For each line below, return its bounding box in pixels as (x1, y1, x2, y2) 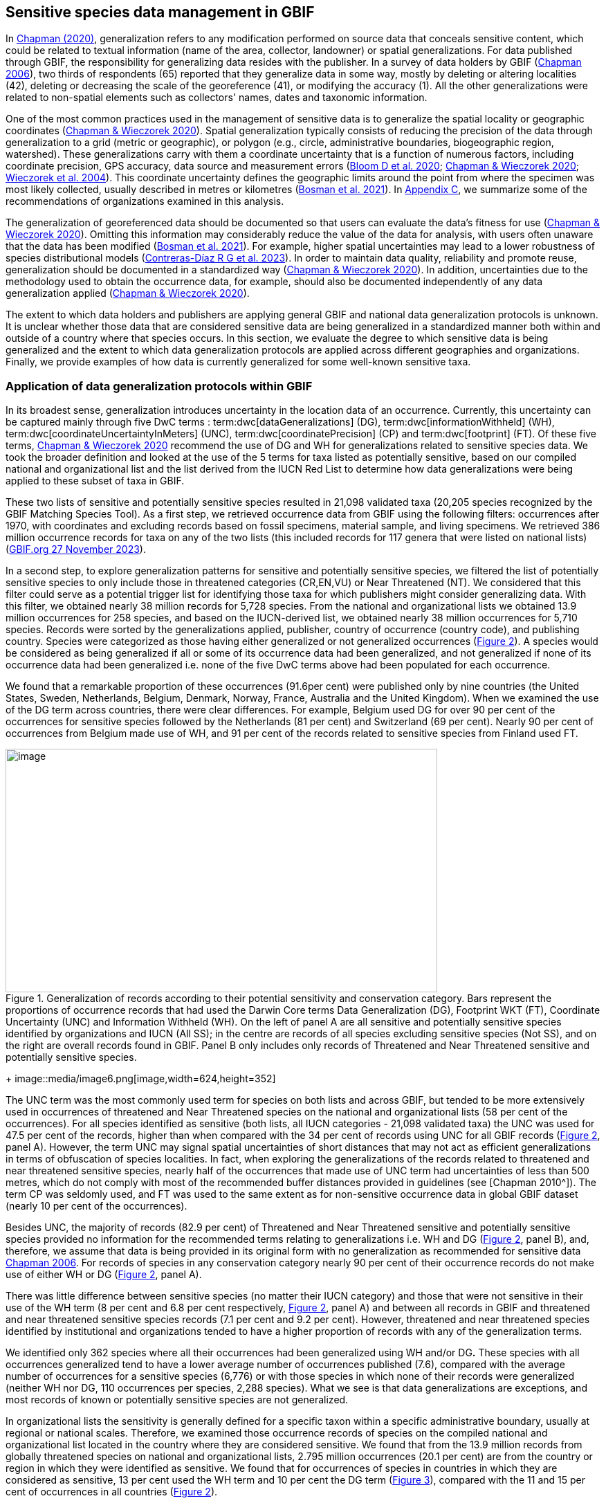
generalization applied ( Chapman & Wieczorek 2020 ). (6, 287, 250, 300)
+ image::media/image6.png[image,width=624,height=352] (6, 1073, 276, 1085)
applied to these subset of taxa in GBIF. (6, 475, 185, 487)
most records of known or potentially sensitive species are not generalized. (6, 1394, 349, 1406)
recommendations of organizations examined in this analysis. (6, 195, 284, 208)
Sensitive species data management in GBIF (6, 3, 315, 21)
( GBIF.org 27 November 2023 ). (6, 543, 146, 556)
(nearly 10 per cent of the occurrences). (6, 1200, 187, 1212)
